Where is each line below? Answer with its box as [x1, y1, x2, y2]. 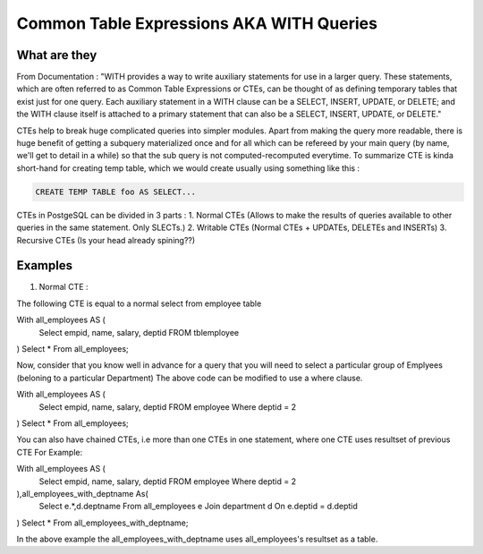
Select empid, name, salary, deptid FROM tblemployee [38, 327, 240, 337]
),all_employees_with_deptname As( [16, 488, 148, 499]
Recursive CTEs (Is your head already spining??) [16, 234, 196, 245]
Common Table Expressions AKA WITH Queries [16, 13, 377, 33]
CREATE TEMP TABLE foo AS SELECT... [35, 186, 197, 197]
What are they [16, 47, 97, 63]
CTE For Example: [16, 447, 83, 457]
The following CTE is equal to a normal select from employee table [16, 298, 262, 309]
